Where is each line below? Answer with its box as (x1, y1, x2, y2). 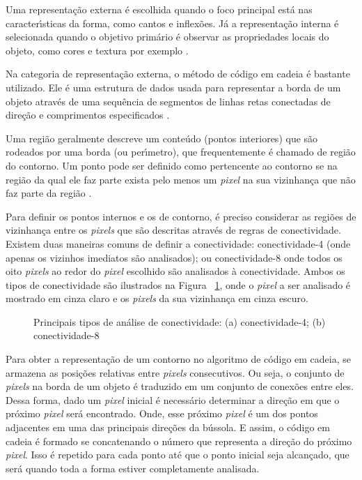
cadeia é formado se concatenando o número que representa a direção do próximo (6, 433, 352, 448)
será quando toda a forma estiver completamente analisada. (6, 460, 260, 475)
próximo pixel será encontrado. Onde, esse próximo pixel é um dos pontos (6, 406, 318, 421)
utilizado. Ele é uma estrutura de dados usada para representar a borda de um (6, 80, 341, 94)
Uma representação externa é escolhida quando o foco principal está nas (6, 2, 313, 16)
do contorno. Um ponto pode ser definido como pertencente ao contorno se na (6, 158, 338, 172)
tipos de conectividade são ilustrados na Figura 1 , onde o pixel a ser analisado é (6, 277, 351, 292)
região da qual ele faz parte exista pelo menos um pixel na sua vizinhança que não (6, 172, 356, 186)
